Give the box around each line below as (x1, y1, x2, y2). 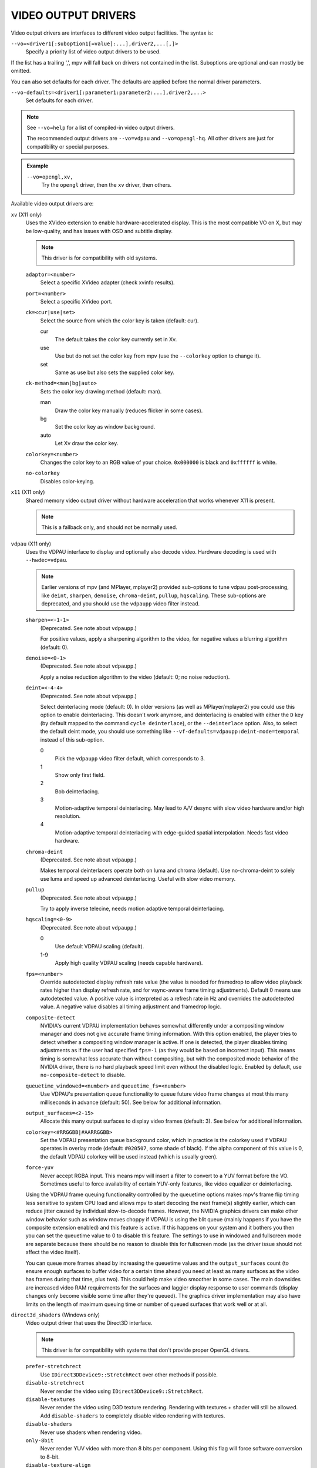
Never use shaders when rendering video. (40, 1429, 142, 1436)
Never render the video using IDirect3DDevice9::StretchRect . (40, 1388, 204, 1395)
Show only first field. (55, 772, 105, 779)
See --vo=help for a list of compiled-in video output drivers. (26, 124, 175, 132)
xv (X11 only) (11, 211, 42, 218)
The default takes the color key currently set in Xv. (55, 336, 177, 343)
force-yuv (25, 1164, 54, 1171)
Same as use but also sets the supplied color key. (55, 369, 174, 376)
